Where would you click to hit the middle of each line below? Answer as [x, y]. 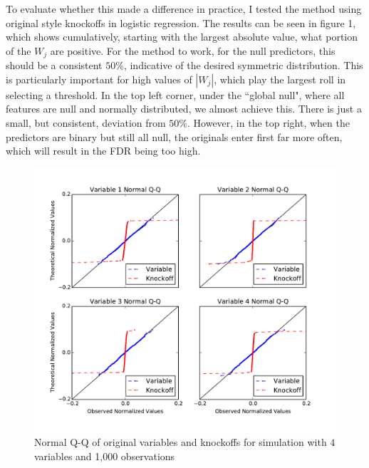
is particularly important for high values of [99, 79]
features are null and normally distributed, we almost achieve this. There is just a [184, 109]
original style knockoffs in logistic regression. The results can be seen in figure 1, [181, 22]
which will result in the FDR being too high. [103, 151]
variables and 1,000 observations [105, 456]
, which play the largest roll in [280, 79]
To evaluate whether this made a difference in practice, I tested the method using [184, 9]
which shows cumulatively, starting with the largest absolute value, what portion [182, 37]
